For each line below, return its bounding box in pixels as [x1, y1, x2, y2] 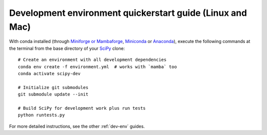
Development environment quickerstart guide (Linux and [9, 7, 247, 18]
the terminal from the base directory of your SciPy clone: [9, 45, 125, 51]
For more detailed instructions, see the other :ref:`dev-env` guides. [9, 123, 145, 129]
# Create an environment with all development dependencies [18, 57, 167, 63]
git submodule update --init [18, 91, 89, 97]
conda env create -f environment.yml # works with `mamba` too [18, 64, 178, 69]
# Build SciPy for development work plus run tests [18, 105, 146, 111]
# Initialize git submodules [18, 85, 89, 90]
